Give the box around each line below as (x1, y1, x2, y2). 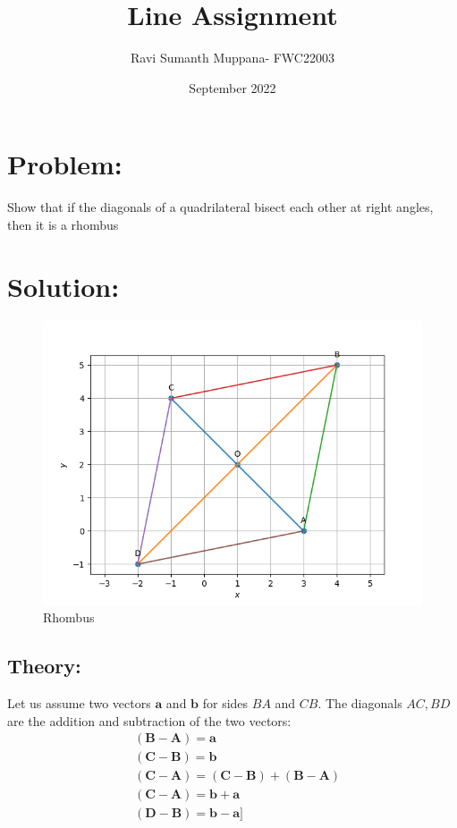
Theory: (7, 652, 81, 680)
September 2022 (189, 78, 276, 97)
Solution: (7, 267, 120, 304)
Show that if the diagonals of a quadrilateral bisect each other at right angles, (7, 198, 434, 216)
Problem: (7, 146, 123, 182)
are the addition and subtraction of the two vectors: (7, 711, 292, 730)
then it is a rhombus (7, 215, 119, 233)
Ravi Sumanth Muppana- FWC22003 (131, 48, 334, 67)
